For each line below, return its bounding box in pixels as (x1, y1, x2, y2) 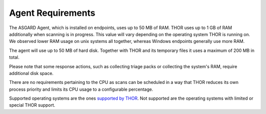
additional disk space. (9, 70, 54, 76)
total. (9, 54, 20, 60)
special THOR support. (9, 102, 56, 108)
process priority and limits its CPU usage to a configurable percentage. (9, 86, 154, 92)
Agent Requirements (9, 7, 96, 18)
